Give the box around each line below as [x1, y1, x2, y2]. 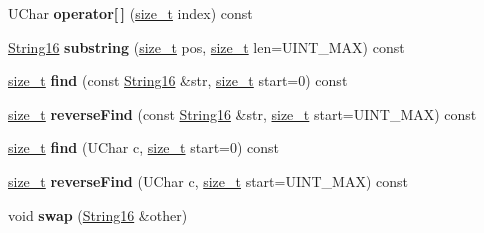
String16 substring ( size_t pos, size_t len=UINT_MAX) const [8, 36, 405, 57]
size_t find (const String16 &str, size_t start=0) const [8, 70, 348, 91]
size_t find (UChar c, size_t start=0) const [8, 137, 280, 158]
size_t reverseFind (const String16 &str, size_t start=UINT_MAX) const [8, 103, 477, 124]
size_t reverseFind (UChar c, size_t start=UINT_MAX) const [8, 170, 409, 191]
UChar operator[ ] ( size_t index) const [8, 3, 253, 23]
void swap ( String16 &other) [8, 204, 188, 225]
